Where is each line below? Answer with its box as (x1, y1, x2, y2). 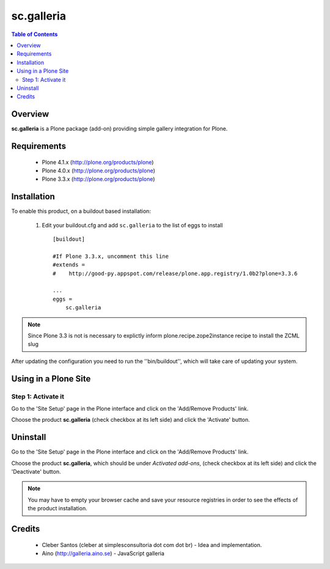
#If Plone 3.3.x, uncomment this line (53, 252, 169, 260)
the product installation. (28, 505, 88, 512)
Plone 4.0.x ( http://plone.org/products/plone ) (42, 167, 156, 174)
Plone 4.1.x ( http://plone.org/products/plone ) (42, 158, 154, 166)
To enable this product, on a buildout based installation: (11, 208, 151, 215)
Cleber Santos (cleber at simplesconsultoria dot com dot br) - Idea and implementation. (42, 541, 262, 548)
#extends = (53, 262, 86, 268)
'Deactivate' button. (11, 468, 61, 475)
